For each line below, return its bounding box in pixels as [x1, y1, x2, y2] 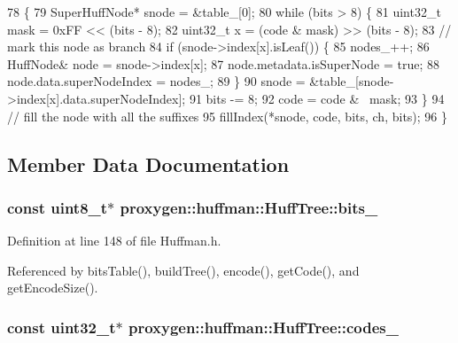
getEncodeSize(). [7, 278, 98, 297]
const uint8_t [7, 196, 108, 218]
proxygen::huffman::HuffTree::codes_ [128, 316, 399, 338]
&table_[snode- [309, 72, 394, 90]
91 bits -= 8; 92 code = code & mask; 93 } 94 [189, 89, 445, 107]
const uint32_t [7, 316, 116, 338]
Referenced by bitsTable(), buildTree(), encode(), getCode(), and [7, 261, 360, 279]
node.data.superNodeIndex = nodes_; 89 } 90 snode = [7, 72, 306, 90]
